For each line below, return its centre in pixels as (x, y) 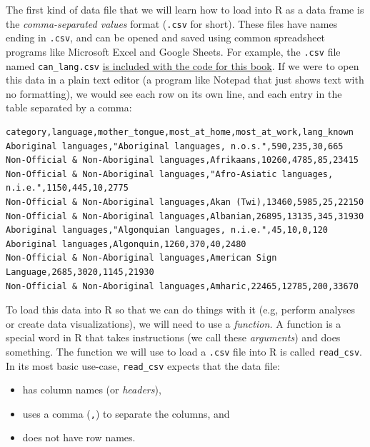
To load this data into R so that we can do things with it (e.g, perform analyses (181, 310)
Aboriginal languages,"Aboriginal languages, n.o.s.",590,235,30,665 (175, 146)
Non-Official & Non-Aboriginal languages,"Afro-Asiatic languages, (170, 174)
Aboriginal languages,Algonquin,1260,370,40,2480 (126, 244)
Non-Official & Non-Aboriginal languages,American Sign (141, 258)
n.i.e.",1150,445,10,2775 (67, 188)
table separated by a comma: (69, 107)
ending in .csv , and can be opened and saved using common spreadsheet (166, 37)
